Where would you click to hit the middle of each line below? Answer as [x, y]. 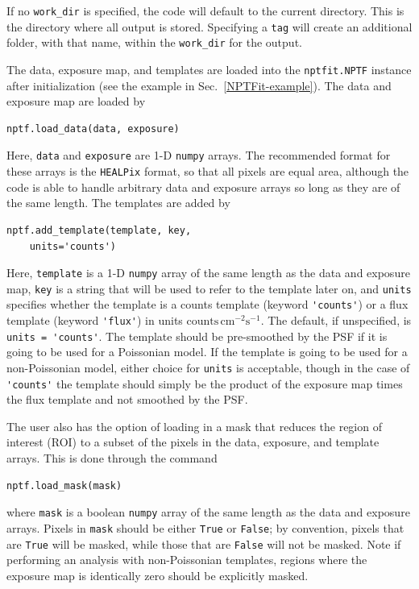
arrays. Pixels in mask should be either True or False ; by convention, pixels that [205, 527]
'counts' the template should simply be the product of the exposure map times [205, 383]
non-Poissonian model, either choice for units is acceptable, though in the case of [208, 367]
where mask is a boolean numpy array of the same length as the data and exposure [208, 512]
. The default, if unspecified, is [336, 320]
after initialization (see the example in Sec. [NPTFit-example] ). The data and [199, 85]
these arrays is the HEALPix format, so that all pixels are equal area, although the [208, 171]
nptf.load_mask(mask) [64, 485]
